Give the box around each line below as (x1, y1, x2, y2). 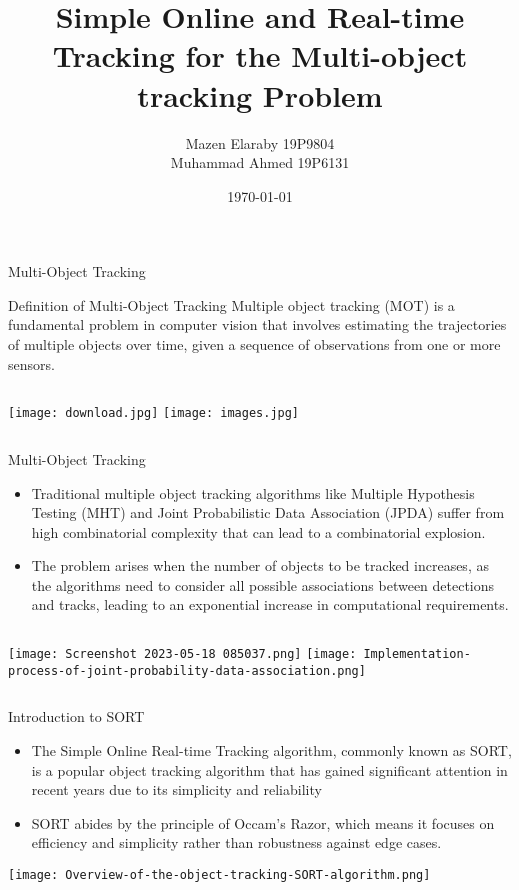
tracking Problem (137, 74, 383, 115)
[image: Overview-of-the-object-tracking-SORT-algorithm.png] (8, 867, 431, 882)
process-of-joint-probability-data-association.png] (8, 663, 366, 678)
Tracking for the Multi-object (52, 35, 468, 76)
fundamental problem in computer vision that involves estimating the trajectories (8, 314, 507, 335)
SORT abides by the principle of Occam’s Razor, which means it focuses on (31, 812, 495, 833)
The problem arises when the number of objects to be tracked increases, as (31, 555, 489, 576)
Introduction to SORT (8, 706, 145, 727)
